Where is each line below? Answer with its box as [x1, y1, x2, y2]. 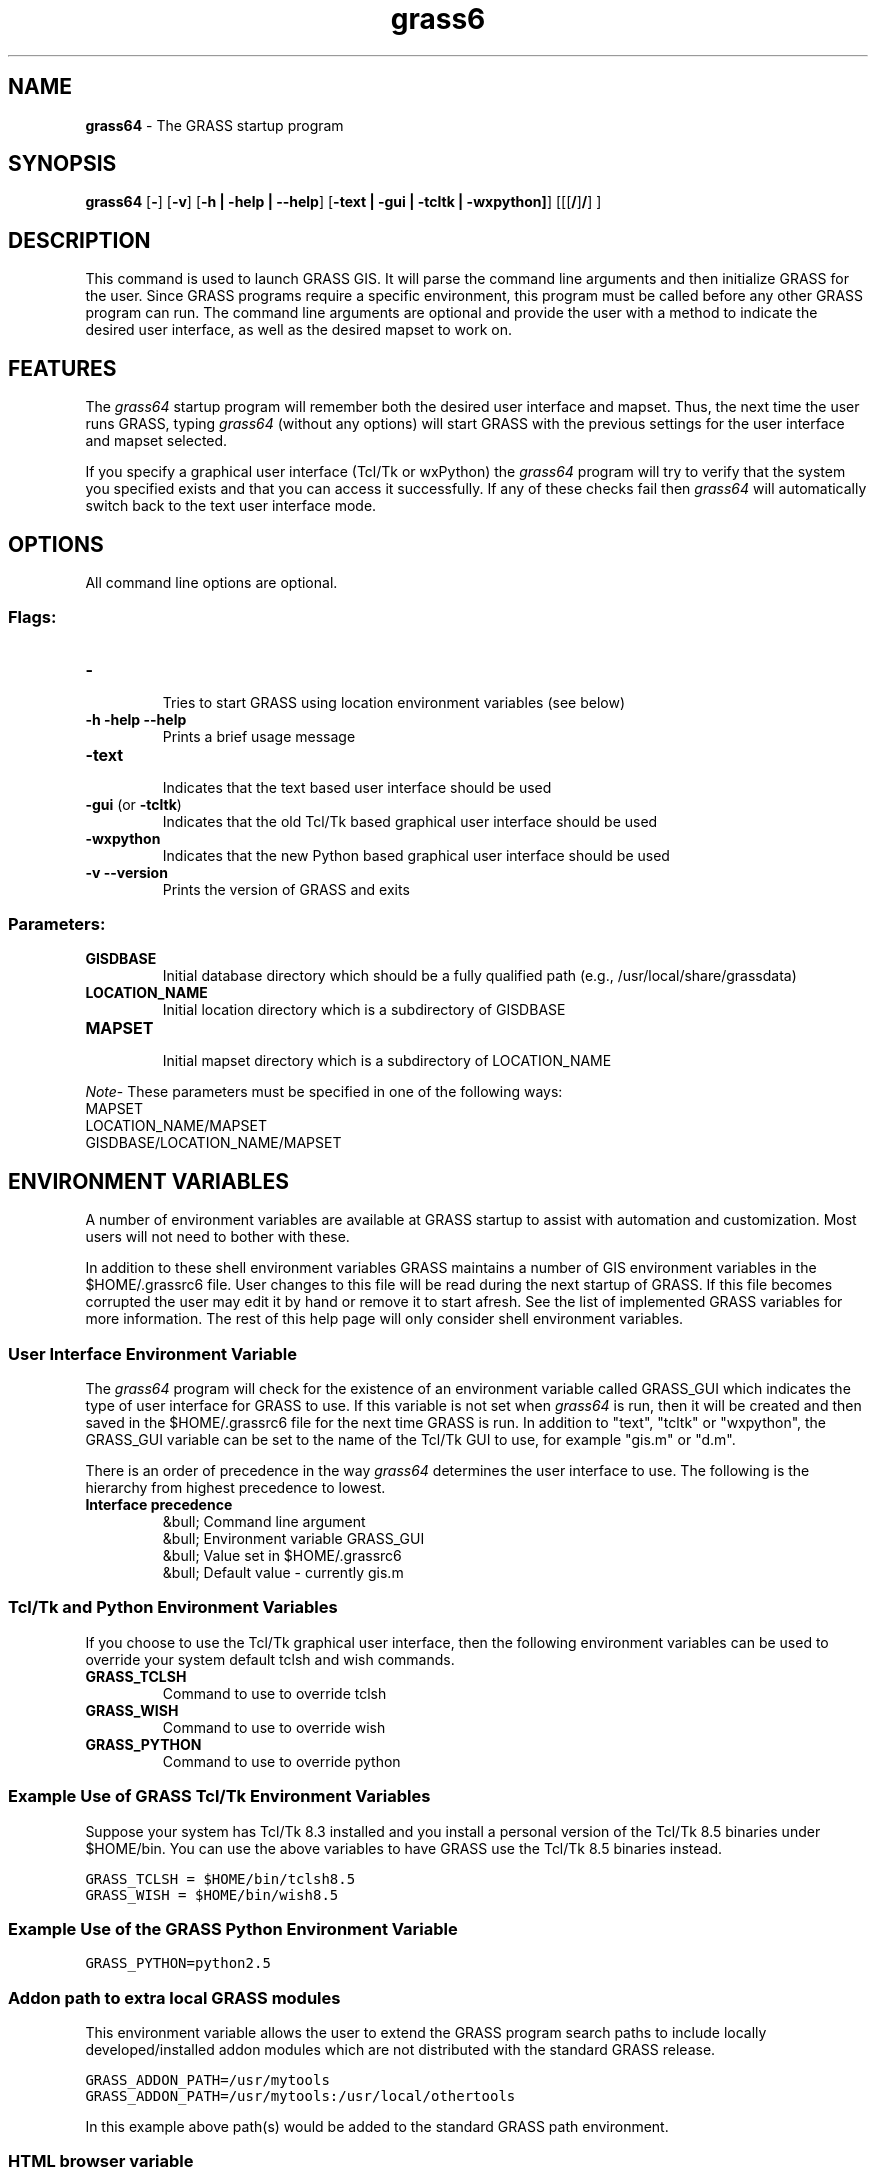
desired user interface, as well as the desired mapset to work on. [85, 321, 512, 339]
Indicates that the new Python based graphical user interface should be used [162, 846, 670, 864]
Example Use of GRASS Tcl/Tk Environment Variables [8, 1786, 431, 1807]
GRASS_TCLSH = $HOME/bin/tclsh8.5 [85, 1870, 356, 1887]
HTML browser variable [8, 2151, 194, 2172]
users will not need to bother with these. [85, 1228, 350, 1246]
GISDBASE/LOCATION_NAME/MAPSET [85, 1134, 342, 1152]
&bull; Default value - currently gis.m [162, 1564, 404, 1582]
